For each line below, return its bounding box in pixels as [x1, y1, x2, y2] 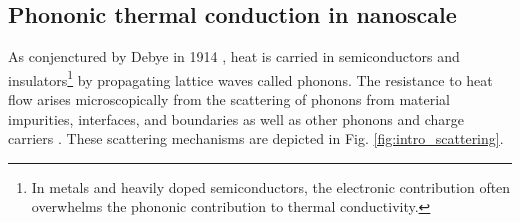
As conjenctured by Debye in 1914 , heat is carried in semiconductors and [8, 46, 460, 67]
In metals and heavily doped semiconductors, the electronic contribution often [31, 176, 511, 197]
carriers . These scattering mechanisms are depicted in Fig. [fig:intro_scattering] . [8, 128, 504, 149]
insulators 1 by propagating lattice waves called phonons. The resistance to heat [8, 66, 493, 90]
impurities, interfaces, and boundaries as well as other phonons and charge [8, 108, 465, 129]
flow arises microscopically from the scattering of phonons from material [8, 89, 450, 110]
